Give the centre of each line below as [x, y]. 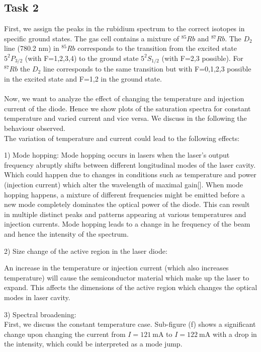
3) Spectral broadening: [40, 314]
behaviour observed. [35, 128]
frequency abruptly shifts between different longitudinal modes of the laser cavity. [130, 164]
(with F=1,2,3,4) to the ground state [82, 58]
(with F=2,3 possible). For [202, 58]
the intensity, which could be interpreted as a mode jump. [93, 344]
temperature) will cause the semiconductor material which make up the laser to [127, 277]
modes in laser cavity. [37, 297]
